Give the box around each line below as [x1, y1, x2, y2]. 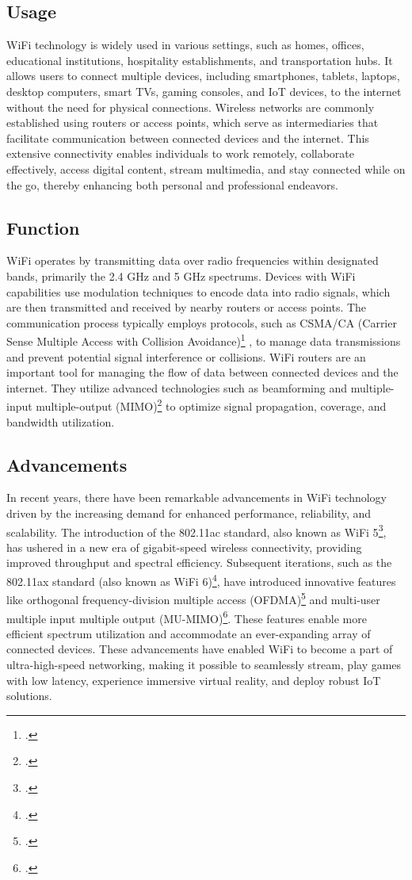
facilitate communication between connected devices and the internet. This [6, 129, 369, 146]
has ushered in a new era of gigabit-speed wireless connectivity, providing [6, 538, 362, 555]
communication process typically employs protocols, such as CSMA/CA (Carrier [6, 314, 397, 331]
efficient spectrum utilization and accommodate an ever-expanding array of [6, 625, 371, 641]
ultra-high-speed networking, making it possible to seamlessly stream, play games [6, 656, 402, 672]
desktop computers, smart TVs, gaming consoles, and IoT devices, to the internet [6, 82, 402, 99]
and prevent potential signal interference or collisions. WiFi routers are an [6, 348, 366, 365]
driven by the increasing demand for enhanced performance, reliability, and [6, 504, 372, 521]
